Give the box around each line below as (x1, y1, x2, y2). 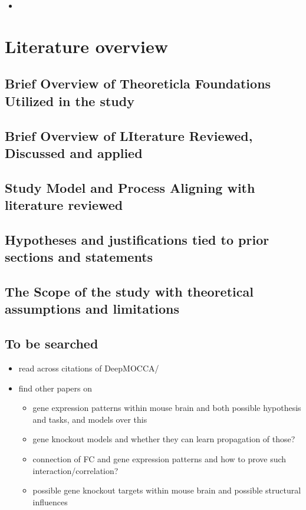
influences (32, 495, 68, 508)
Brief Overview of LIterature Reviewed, (5, 126, 253, 144)
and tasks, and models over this (32, 413, 147, 425)
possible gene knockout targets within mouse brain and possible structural (32, 484, 301, 496)
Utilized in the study (5, 91, 134, 110)
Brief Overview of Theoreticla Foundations (5, 74, 271, 93)
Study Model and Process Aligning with (5, 178, 255, 196)
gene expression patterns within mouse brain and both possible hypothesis (32, 402, 301, 414)
